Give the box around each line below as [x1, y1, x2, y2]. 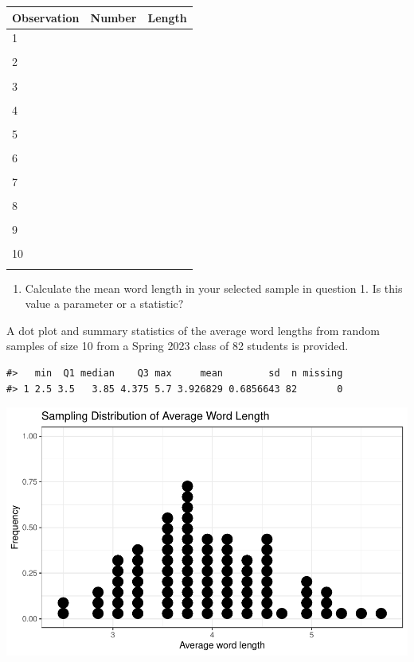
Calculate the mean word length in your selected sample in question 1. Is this [25, 279, 403, 296]
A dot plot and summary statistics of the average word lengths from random [6, 321, 380, 338]
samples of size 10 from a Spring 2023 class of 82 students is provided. [6, 337, 349, 354]
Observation [12, 9, 80, 25]
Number [90, 9, 137, 25]
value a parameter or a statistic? [25, 295, 184, 312]
